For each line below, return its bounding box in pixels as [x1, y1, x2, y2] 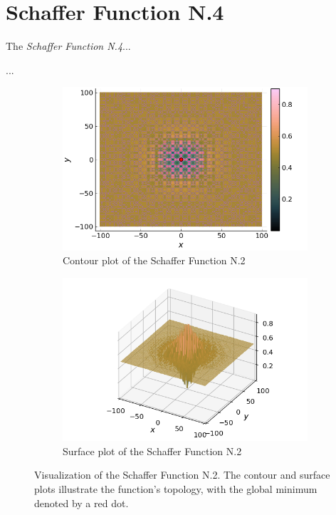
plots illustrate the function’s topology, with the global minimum [34, 481, 317, 496]
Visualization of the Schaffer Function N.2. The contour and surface [34, 467, 330, 482]
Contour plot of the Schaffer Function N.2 [63, 253, 246, 268]
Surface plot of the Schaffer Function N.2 [63, 443, 242, 458]
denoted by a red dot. [34, 495, 129, 510]
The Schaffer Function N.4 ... [6, 38, 131, 53]
